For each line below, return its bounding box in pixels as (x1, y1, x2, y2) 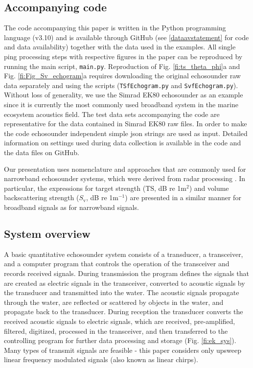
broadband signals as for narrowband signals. (4, 202, 139, 212)
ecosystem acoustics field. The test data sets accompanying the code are (4, 109, 220, 119)
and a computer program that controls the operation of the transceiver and (4, 258, 230, 269)
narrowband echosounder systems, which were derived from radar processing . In (4, 173, 246, 184)
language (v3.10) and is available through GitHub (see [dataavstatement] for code (4, 32, 249, 42)
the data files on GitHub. (4, 147, 79, 158)
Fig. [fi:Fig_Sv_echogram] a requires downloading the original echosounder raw (4, 70, 241, 81)
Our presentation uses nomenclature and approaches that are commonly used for (4, 163, 246, 174)
